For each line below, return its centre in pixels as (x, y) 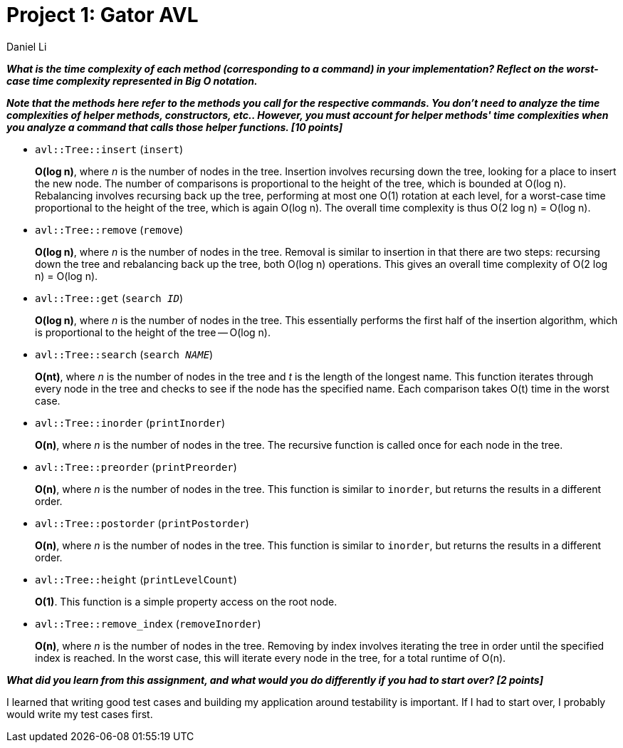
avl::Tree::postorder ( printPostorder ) (142, 523)
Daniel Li (27, 46)
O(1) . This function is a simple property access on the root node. (186, 601)
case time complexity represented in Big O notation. (132, 80)
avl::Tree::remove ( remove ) (109, 229)
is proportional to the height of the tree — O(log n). (153, 332)
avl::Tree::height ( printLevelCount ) (136, 579)
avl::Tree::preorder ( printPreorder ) (136, 467)
